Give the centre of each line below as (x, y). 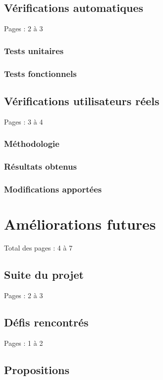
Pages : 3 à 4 (24, 121)
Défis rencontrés (46, 322)
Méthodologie (32, 144)
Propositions (37, 369)
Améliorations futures (80, 224)
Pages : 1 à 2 (24, 343)
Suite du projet (44, 274)
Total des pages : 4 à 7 (38, 247)
